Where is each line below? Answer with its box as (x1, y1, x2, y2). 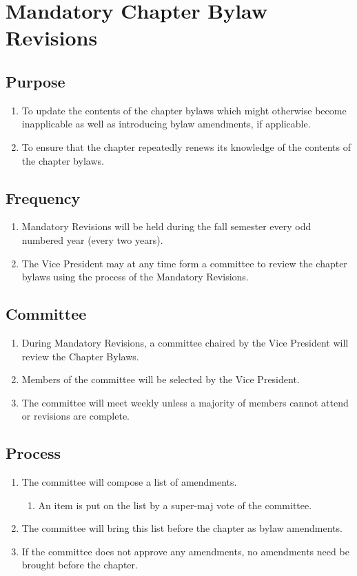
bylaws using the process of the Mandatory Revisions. (21, 269, 249, 284)
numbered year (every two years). (21, 232, 163, 247)
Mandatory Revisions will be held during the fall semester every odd (21, 219, 312, 234)
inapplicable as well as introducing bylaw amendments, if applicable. (21, 116, 311, 131)
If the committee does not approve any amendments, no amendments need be (21, 544, 349, 558)
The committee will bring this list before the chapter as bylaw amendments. (21, 521, 343, 535)
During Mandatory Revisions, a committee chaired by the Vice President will (21, 335, 349, 349)
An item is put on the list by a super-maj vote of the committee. (38, 497, 312, 512)
